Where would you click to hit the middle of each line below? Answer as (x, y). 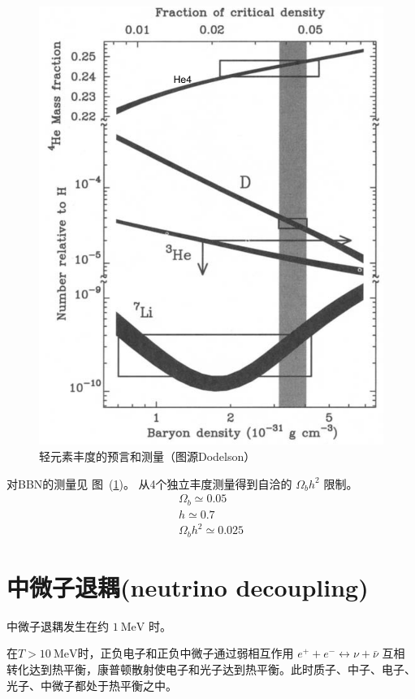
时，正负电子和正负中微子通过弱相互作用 (186, 653)
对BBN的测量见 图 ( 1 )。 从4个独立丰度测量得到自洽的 (149, 483)
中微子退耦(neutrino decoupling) (188, 586)
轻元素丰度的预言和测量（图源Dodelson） (147, 456)
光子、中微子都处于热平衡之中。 (92, 685)
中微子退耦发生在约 (58, 625)
